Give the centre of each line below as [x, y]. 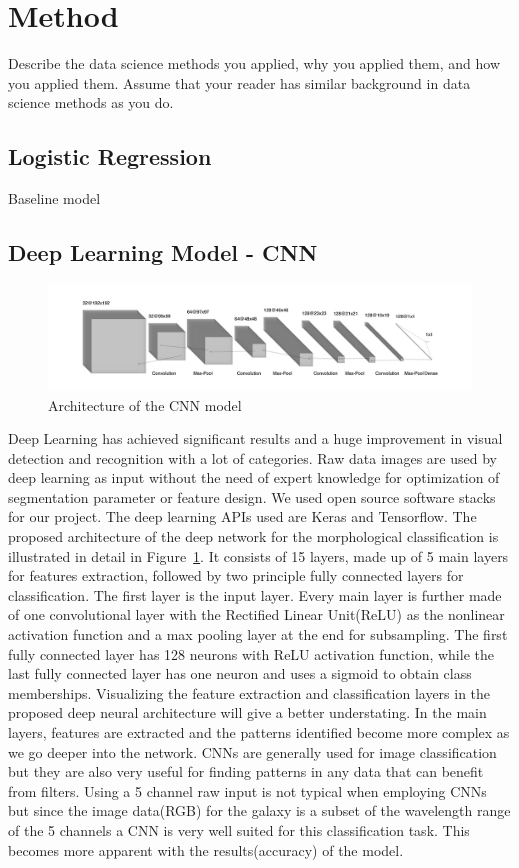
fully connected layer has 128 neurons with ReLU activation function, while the [251, 653]
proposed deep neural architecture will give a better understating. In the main [247, 712]
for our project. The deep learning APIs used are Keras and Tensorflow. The [242, 516]
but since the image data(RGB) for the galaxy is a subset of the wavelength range [259, 810]
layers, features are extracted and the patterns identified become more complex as [259, 732]
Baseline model [54, 198]
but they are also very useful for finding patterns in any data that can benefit [246, 771]
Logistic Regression [110, 156]
